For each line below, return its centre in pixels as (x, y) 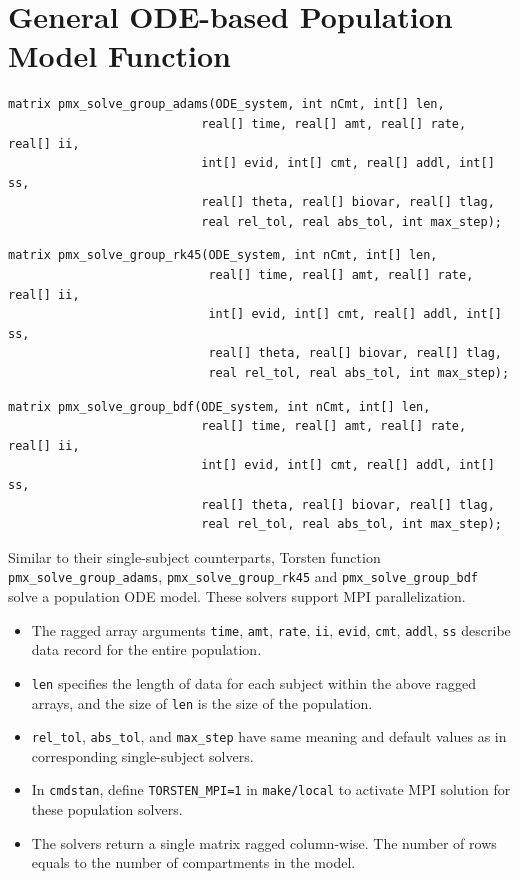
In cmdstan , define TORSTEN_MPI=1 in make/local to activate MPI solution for (271, 789)
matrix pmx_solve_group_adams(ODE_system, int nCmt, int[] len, (226, 104)
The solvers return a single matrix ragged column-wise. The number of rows (264, 842)
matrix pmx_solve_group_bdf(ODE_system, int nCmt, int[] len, (219, 406)
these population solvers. (107, 809)
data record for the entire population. (146, 649)
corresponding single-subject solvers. (142, 755)
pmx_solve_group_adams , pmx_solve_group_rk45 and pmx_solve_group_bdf (243, 576)
